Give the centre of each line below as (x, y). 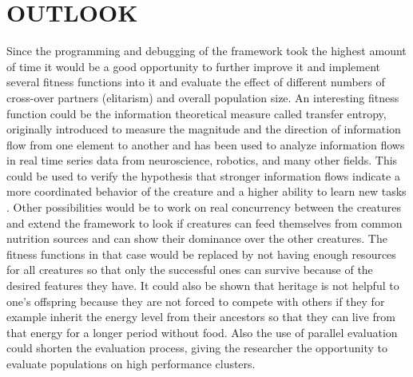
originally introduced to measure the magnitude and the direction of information (204, 129)
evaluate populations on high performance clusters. (131, 363)
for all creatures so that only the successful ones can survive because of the (190, 270)
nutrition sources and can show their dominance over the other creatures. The (197, 238)
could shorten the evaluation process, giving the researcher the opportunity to (197, 348)
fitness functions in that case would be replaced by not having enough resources (201, 254)
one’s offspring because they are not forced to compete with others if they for (196, 301)
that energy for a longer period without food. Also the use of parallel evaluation (202, 332)
